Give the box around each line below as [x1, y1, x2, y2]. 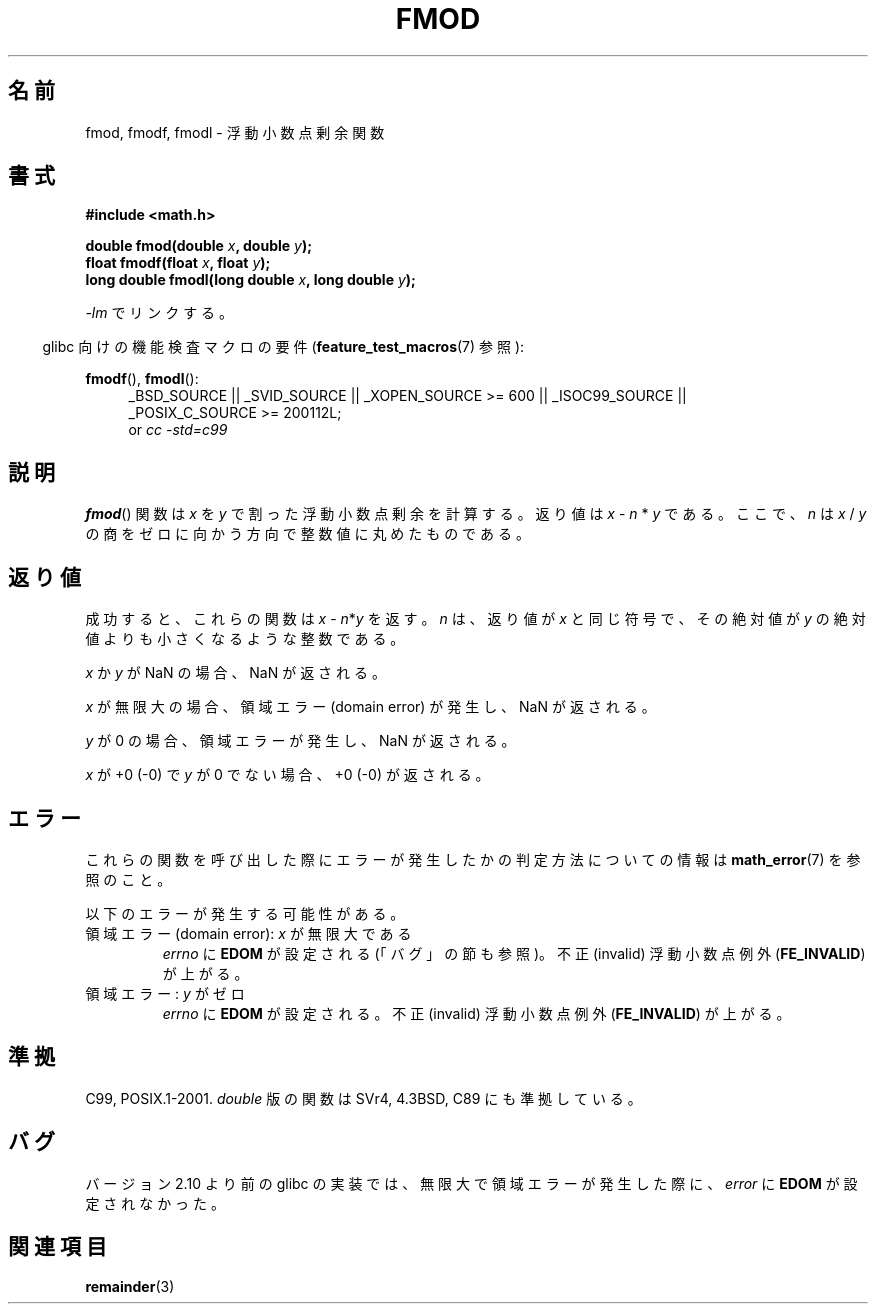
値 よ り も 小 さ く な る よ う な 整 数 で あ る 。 [85, 630, 405, 648]
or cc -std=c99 [128, 421, 228, 439]
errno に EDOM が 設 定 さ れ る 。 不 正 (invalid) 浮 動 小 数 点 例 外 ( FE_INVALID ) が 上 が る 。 [162, 1004, 791, 1022]
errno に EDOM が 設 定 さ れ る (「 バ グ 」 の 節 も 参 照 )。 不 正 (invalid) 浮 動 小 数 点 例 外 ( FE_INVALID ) [162, 944, 866, 962]
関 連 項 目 [8, 1234, 107, 1260]
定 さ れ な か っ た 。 [85, 1194, 225, 1212]
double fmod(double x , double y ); [85, 237, 312, 255]
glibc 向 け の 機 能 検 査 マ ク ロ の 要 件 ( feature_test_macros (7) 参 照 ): [42, 338, 525, 356]
